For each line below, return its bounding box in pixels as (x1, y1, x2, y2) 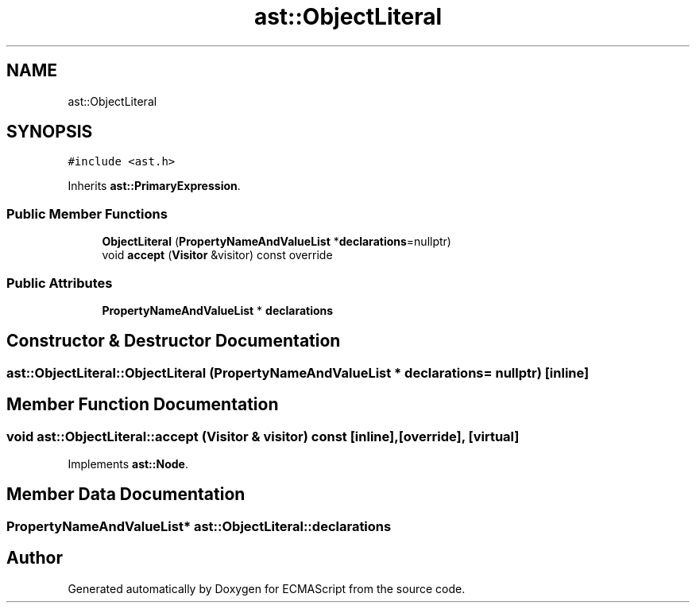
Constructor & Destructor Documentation (6, 331, 341, 351)
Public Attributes (6, 274, 113, 291)
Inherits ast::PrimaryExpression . (68, 179, 241, 193)
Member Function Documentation (6, 394, 279, 415)
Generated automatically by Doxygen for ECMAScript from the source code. (68, 581, 466, 595)
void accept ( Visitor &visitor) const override (102, 248, 333, 262)
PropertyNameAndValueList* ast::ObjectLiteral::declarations (6, 518, 392, 534)
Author (6, 548, 63, 568)
